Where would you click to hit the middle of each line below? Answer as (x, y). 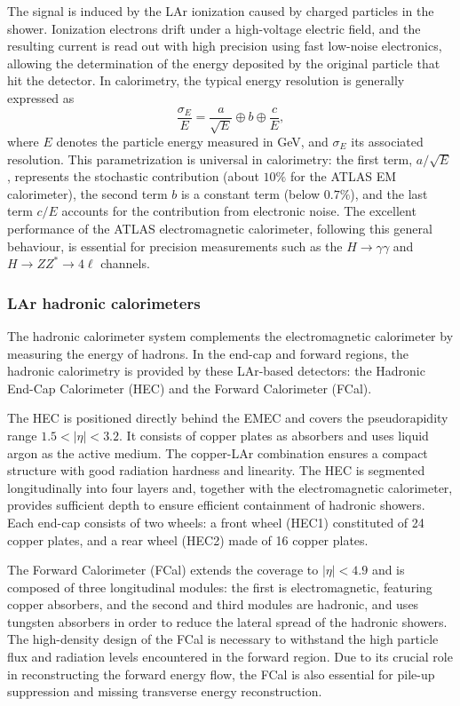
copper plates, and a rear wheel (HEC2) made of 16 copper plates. (188, 539)
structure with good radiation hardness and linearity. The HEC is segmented (216, 470)
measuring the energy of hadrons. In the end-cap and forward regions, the (208, 353)
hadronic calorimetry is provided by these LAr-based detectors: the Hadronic (216, 371)
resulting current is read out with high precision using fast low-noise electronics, (225, 46)
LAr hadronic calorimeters (104, 302)
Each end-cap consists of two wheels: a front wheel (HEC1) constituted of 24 (216, 522)
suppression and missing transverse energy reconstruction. (165, 691)
